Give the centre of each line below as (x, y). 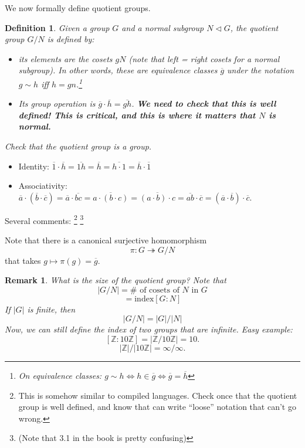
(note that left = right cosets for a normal (204, 58)
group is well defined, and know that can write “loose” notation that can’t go (157, 407)
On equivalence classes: (60, 375)
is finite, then (51, 309)
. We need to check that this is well (204, 103)
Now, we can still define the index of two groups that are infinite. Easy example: (149, 329)
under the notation (261, 70)
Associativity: (43, 186)
